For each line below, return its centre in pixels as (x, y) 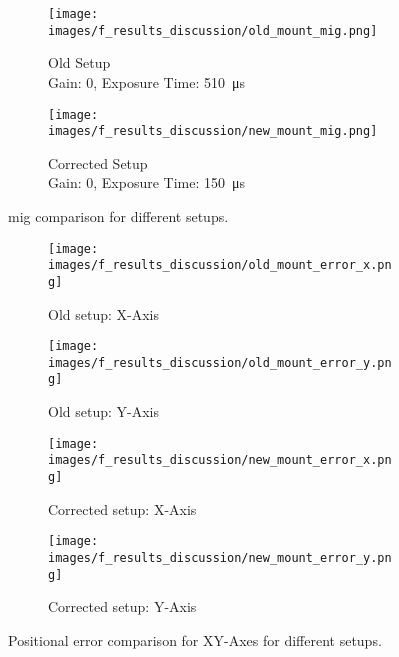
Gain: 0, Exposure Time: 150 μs (146, 182)
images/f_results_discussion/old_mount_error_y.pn (220, 362)
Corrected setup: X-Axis (122, 508)
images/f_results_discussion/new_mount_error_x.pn (220, 460)
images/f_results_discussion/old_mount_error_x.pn (220, 265)
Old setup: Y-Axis (103, 411)
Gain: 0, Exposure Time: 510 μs (146, 81)
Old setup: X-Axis (103, 313)
